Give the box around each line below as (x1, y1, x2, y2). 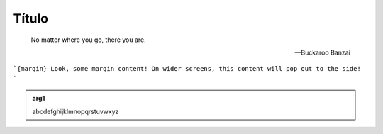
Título (13, 11, 49, 26)
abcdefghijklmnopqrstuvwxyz (32, 107, 119, 116)
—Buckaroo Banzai (294, 48, 350, 57)
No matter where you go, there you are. (30, 35, 147, 44)
